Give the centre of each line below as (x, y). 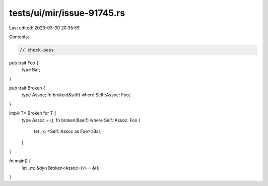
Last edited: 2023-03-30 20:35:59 (44, 28)
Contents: (19, 37)
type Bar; (31, 70)
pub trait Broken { (27, 88)
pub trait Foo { (24, 62)
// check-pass (37, 50)
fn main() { (20, 161)
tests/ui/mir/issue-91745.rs (67, 13)
